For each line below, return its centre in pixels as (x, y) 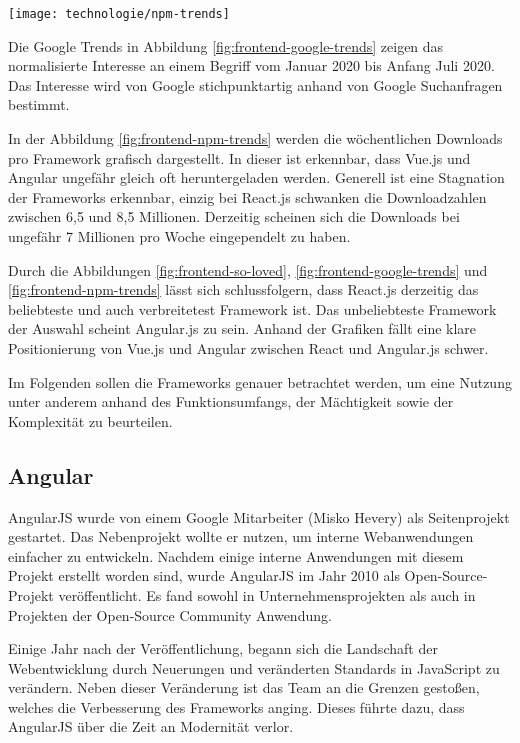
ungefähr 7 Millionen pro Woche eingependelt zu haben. (179, 236)
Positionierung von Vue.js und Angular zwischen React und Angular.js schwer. (248, 347)
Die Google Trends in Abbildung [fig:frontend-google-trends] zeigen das (226, 45)
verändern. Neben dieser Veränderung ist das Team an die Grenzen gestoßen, (244, 687)
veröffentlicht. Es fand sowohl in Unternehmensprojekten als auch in (267, 594)
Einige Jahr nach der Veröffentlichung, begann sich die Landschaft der (223, 648)
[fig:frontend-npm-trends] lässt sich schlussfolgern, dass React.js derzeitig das (243, 289)
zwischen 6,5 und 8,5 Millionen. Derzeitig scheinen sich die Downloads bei (234, 216)
